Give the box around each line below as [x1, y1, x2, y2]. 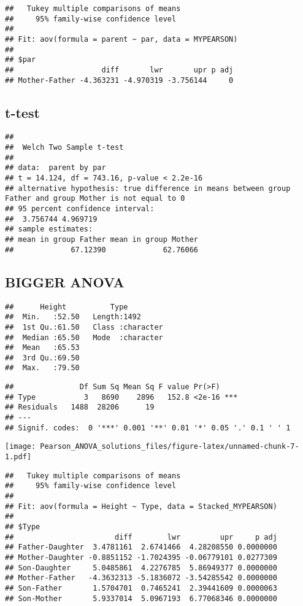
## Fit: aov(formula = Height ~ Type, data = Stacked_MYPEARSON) [5, 502, 277, 511]
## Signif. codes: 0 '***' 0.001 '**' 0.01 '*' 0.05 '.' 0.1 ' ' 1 [5, 423, 291, 432]
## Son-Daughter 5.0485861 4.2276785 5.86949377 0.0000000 [5, 563, 277, 572]
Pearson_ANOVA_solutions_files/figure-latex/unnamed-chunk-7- [40, 442, 299, 451]
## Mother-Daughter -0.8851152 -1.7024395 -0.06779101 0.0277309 [5, 553, 277, 562]
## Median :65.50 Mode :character [5, 333, 163, 342]
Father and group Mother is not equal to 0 [5, 194, 185, 203]
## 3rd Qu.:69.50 [5, 353, 80, 362]
